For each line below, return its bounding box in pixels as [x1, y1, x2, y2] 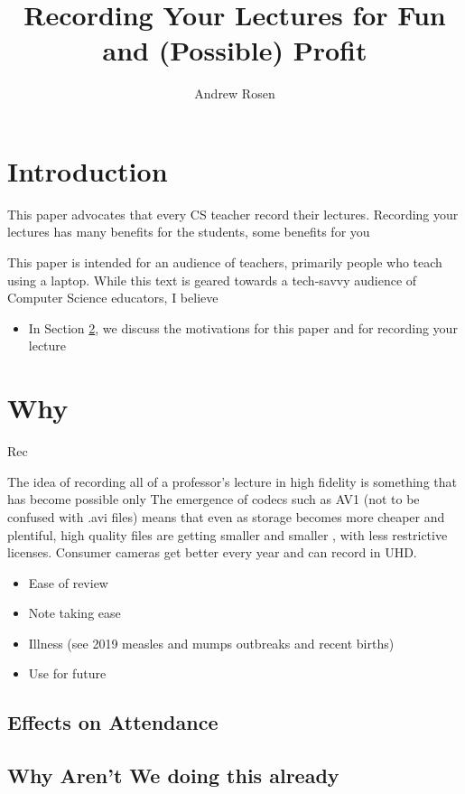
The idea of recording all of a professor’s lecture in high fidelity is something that [7, 472, 457, 490]
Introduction [7, 152, 168, 189]
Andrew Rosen [194, 84, 275, 103]
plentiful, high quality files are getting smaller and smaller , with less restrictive [7, 525, 448, 544]
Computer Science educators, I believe [7, 288, 219, 307]
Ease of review [28, 573, 108, 592]
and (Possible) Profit [102, 32, 367, 69]
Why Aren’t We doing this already [7, 761, 339, 789]
